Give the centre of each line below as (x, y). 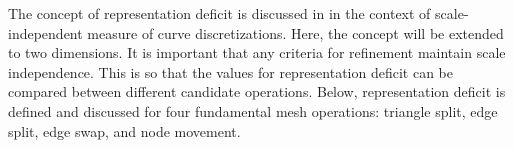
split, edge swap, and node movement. (124, 130)
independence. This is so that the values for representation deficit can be (230, 71)
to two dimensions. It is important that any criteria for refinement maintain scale (257, 52)
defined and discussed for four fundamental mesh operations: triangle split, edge (253, 110)
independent (45, 32)
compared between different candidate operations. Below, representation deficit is (257, 91)
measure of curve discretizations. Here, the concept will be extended (295, 32)
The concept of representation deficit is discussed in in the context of (219, 13)
